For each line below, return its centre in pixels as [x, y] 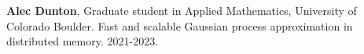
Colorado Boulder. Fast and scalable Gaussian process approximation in [180, 25]
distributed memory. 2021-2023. [83, 41]
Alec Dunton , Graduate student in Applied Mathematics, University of [182, 10]
